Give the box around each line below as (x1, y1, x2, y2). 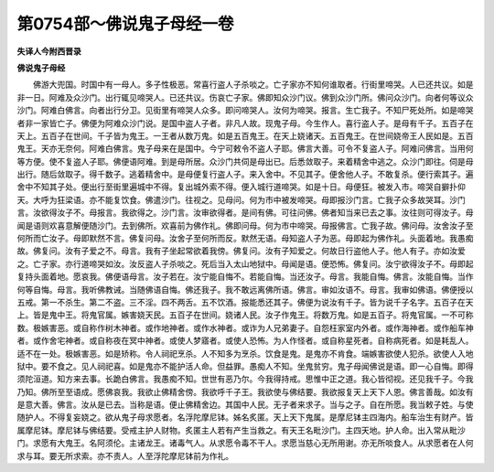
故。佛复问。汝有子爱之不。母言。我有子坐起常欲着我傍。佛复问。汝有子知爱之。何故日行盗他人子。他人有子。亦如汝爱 (16, 245, 466, 256)
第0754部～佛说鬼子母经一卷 (16, 14, 234, 34)
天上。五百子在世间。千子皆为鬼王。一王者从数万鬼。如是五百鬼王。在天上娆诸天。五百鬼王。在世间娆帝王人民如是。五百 (16, 130, 474, 141)
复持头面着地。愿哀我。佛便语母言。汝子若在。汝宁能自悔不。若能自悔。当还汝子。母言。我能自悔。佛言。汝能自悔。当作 (16, 271, 474, 283)
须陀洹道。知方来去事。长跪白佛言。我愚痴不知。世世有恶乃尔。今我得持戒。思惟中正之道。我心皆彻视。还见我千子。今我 (16, 373, 474, 384)
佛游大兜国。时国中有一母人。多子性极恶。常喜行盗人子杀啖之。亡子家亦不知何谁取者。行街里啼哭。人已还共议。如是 (32, 79, 474, 91)
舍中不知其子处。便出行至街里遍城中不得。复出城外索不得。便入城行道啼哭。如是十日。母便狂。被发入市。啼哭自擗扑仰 (16, 181, 466, 192)
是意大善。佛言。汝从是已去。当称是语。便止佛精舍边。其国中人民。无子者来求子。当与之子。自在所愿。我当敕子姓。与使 (16, 399, 474, 411)
